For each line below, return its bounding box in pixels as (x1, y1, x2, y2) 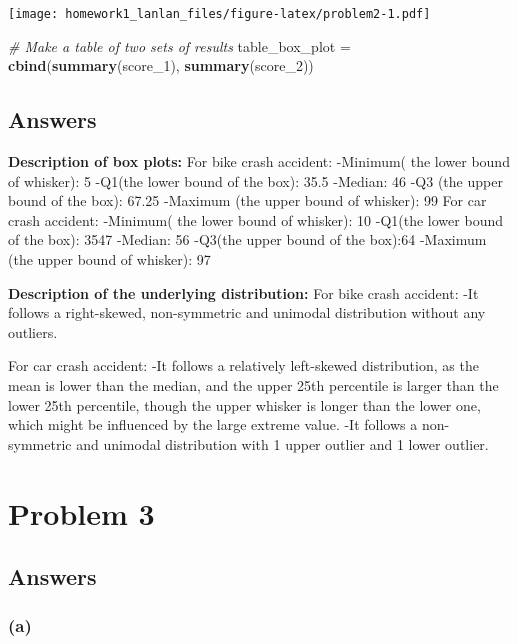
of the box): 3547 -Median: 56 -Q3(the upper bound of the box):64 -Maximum (8, 229, 487, 250)
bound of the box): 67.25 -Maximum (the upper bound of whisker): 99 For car (8, 190, 487, 211)
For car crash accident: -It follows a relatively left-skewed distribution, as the (8, 355, 479, 376)
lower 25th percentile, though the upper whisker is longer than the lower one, (8, 394, 481, 415)
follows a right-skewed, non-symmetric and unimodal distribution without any (8, 302, 486, 323)
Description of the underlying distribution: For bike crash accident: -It (8, 282, 479, 303)
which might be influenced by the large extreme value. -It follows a (8, 414, 418, 435)
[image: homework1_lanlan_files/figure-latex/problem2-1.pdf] (8, 7, 431, 21)
